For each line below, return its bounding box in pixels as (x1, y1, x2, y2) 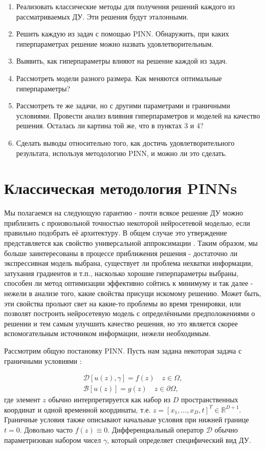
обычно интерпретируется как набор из (48, 394, 171, 405)
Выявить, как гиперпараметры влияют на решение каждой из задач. (16, 55, 228, 66)
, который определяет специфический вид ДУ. (107, 434, 251, 445)
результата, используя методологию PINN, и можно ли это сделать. (16, 147, 227, 158)
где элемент (4, 394, 40, 405)
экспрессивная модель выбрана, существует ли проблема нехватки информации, (4, 258, 253, 268)
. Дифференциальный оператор (107, 424, 204, 435)
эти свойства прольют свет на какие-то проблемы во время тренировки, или (4, 298, 241, 308)
